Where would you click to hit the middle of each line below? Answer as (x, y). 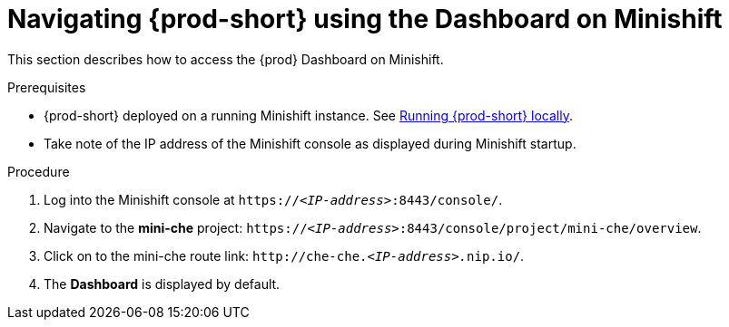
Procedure (39, 171)
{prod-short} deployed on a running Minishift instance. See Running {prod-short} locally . (308, 115)
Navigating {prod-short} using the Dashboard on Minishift (365, 19)
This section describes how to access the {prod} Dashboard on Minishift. (226, 59)
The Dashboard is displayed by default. (162, 284)
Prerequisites (47, 87)
